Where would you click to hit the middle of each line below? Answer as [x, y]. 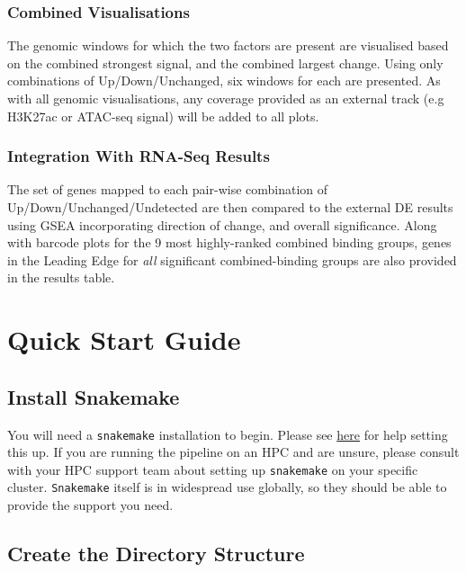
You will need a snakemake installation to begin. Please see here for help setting [228, 434]
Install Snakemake [94, 396]
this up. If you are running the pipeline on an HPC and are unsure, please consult [233, 452]
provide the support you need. [90, 505]
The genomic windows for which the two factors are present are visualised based [228, 45]
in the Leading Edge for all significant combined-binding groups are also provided [232, 259]
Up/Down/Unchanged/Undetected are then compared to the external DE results [230, 207]
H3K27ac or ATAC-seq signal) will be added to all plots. [163, 116]
